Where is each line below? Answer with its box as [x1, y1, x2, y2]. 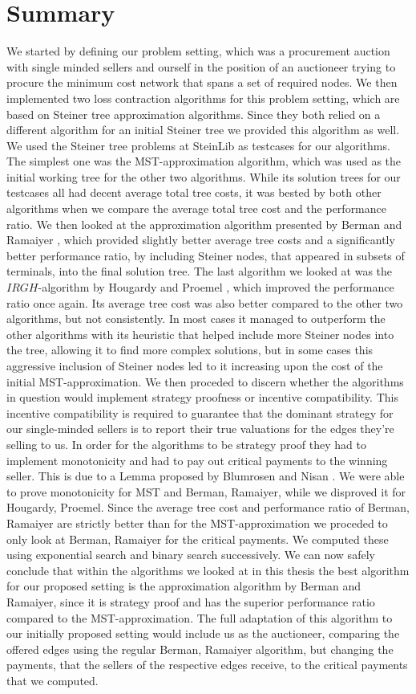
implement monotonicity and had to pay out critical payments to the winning [6, 451, 388, 468]
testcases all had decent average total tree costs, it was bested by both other [6, 184, 382, 201]
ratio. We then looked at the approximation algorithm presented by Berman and [6, 215, 402, 232]
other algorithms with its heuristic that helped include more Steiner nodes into [6, 325, 394, 342]
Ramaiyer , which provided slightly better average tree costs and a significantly [6, 231, 395, 248]
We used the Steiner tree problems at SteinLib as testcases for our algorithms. [6, 137, 390, 153]
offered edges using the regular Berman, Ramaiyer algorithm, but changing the [6, 640, 394, 657]
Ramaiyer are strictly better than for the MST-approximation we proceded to [6, 514, 388, 531]
